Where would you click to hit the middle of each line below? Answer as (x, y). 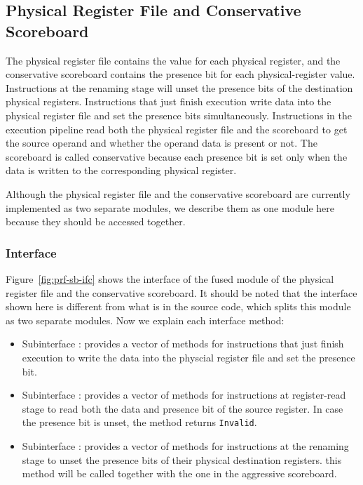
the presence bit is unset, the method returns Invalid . (139, 422)
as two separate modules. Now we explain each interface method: (145, 320)
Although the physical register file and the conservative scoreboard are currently (178, 193)
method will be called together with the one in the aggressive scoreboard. (179, 473)
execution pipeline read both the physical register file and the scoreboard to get (177, 129)
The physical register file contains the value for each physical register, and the (173, 60)
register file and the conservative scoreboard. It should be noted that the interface (181, 292)
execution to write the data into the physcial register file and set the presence (189, 357)
